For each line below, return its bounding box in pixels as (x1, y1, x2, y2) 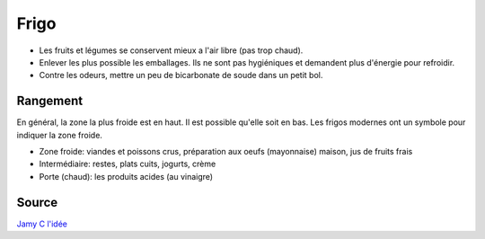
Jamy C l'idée (16, 218, 67, 229)
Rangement (16, 93, 84, 109)
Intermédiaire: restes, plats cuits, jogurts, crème (39, 158, 216, 170)
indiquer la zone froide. (16, 129, 103, 140)
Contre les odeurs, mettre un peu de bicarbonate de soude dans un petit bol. (39, 70, 323, 81)
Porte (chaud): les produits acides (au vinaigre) (39, 171, 214, 181)
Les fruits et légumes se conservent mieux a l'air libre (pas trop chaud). (39, 45, 304, 56)
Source (16, 194, 58, 210)
